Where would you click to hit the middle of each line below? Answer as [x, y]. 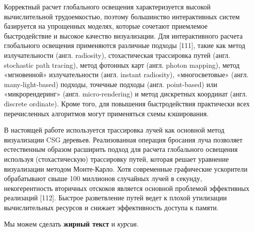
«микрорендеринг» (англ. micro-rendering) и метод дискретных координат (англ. [126, 94]
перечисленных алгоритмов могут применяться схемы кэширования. [106, 113]
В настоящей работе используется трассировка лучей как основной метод [114, 130]
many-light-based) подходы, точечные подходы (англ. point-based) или [111, 84]
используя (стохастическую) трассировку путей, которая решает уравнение [116, 159]
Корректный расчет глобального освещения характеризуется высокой [107, 6]
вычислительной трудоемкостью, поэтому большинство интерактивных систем [122, 16]
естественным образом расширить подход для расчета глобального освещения [121, 149]
